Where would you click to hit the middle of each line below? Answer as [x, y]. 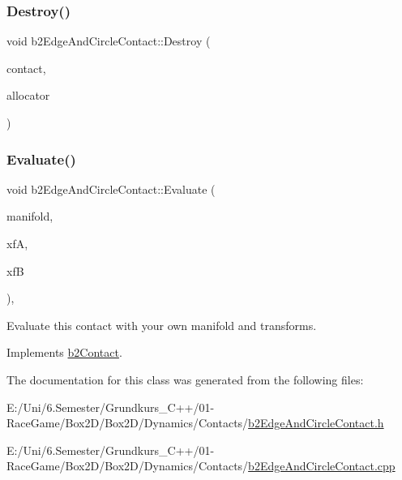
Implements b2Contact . [64, 352]
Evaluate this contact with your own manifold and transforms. [162, 325]
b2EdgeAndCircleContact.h [316, 423]
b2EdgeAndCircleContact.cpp [322, 466]
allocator [28, 95]
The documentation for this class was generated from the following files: [185, 379]
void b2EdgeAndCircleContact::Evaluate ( [111, 189]
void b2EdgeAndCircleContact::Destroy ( [109, 41]
